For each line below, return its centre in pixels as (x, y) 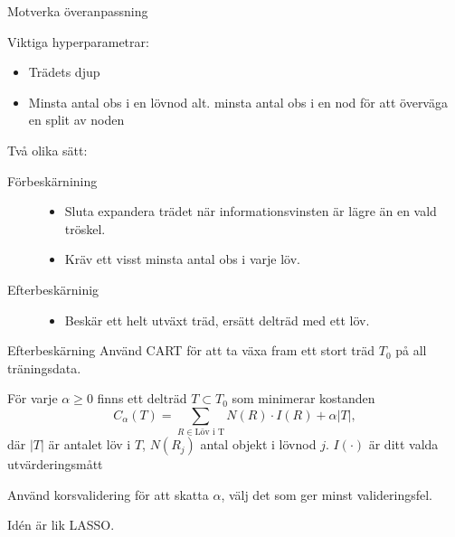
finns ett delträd (142, 398)
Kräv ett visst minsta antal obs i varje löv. (182, 259)
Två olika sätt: (47, 150)
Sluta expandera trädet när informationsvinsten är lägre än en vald (251, 211)
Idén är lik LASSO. (61, 525)
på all (411, 350)
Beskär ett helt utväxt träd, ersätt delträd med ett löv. (217, 320)
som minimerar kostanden (303, 398)
